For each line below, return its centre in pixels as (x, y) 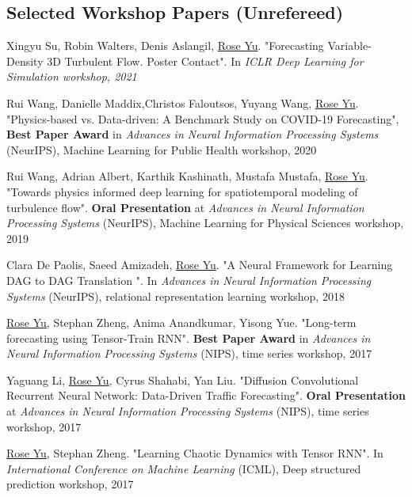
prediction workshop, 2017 (70, 484)
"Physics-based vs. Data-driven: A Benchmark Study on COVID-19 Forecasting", (203, 118)
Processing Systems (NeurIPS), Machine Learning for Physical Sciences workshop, (205, 223)
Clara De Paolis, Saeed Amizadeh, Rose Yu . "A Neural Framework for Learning (200, 265)
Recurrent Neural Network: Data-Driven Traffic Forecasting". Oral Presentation (206, 395)
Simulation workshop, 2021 (72, 76)
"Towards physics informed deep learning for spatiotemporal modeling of (182, 191)
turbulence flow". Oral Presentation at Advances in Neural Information (185, 207)
